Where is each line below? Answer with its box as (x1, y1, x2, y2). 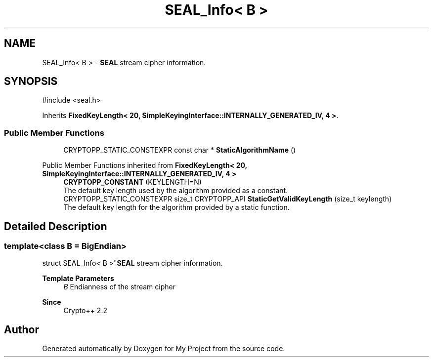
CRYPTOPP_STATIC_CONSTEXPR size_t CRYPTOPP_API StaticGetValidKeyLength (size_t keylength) (63, 195, 392, 203)
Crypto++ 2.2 (63, 306, 107, 315)
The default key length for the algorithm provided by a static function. (63, 203, 290, 212)
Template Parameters (42, 274, 114, 283)
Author (4, 323, 39, 336)
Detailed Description (4, 220, 107, 233)
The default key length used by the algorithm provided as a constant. (63, 186, 288, 195)
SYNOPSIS (4, 75, 58, 88)
